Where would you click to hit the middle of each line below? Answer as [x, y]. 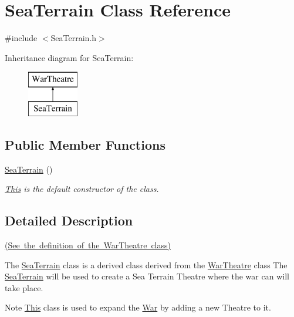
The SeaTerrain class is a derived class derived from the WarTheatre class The [146, 264]
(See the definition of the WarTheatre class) [88, 245]
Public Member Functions [85, 144]
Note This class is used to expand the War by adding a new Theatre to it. [138, 307]
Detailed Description [69, 220]
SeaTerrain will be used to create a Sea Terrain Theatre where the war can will [147, 276]
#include [21, 38]
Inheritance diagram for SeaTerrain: [69, 57]
